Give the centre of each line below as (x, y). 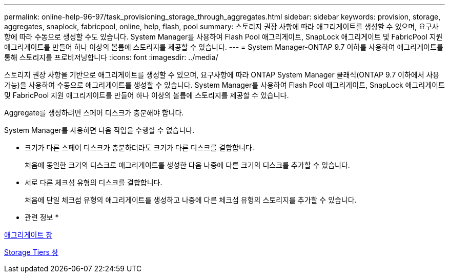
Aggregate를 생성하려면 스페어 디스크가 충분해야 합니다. (94, 113)
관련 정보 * (42, 217)
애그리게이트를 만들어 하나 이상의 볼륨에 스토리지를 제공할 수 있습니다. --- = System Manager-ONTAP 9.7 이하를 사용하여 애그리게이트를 (224, 47)
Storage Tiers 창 (31, 252)
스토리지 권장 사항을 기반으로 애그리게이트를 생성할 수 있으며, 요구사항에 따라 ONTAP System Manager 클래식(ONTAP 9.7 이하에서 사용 (222, 75)
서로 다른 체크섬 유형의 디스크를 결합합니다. (94, 182)
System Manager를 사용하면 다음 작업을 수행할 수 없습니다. (99, 130)
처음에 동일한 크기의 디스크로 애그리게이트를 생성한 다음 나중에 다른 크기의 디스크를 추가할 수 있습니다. (187, 165)
